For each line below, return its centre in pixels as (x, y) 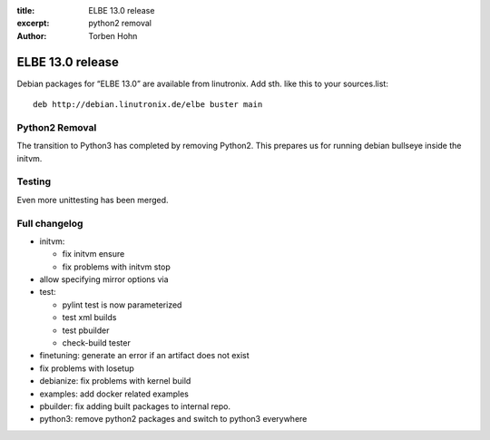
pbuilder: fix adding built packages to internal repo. (135, 406)
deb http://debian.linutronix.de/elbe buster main (148, 105)
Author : (32, 35)
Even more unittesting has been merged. (93, 200)
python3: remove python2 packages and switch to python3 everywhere (173, 419)
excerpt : (33, 24)
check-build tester (96, 343)
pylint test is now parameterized (122, 305)
